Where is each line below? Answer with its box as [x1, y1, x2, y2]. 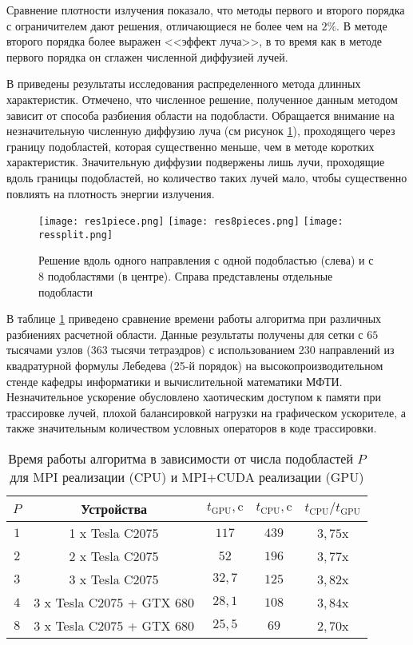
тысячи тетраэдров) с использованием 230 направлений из [111, 341, 395, 358]
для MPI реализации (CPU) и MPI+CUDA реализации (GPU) [10, 467, 364, 486]
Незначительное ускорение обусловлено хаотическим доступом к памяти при [6, 388, 382, 405]
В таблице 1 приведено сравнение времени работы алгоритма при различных [6, 310, 382, 327]
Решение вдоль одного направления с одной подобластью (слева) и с [38, 252, 374, 269]
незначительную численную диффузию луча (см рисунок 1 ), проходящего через [6, 122, 395, 139]
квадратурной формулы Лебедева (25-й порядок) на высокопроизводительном [6, 357, 383, 373]
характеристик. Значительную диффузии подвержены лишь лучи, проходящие [6, 153, 385, 170]
